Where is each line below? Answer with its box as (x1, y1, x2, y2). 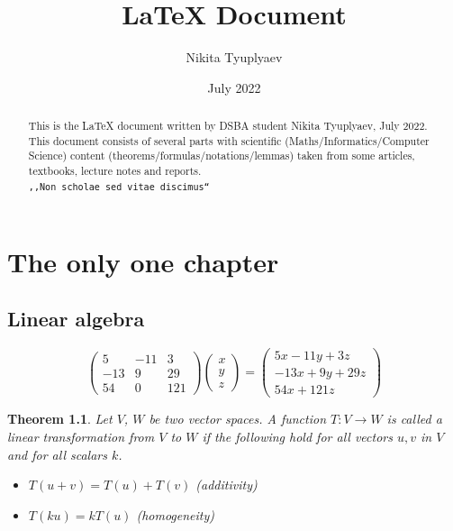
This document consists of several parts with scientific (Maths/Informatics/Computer (28, 133, 430, 148)
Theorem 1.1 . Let (7, 409, 113, 428)
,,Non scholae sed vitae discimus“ (28, 181, 210, 192)
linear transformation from (7, 427, 155, 446)
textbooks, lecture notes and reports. (28, 163, 202, 179)
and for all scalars (7, 444, 107, 463)
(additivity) (195, 475, 258, 494)
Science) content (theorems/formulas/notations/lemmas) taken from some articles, (28, 148, 415, 163)
